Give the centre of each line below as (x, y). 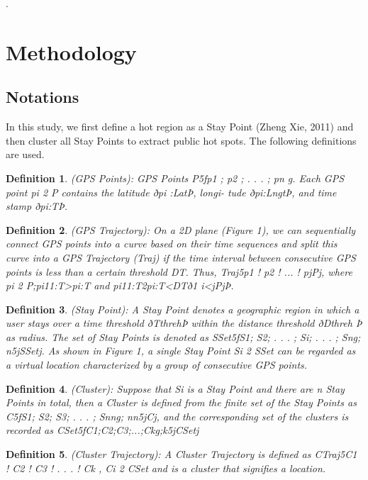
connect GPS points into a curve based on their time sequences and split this (172, 244)
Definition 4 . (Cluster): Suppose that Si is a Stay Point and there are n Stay (175, 388)
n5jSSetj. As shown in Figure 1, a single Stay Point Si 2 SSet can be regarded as (181, 351)
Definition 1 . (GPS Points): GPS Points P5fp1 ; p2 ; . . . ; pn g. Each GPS (175, 178)
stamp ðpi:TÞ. (37, 206)
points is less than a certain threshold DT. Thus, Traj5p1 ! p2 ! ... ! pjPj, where (179, 271)
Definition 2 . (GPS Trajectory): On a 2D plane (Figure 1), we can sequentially (181, 229)
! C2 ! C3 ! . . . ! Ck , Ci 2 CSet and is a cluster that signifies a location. (166, 468)
